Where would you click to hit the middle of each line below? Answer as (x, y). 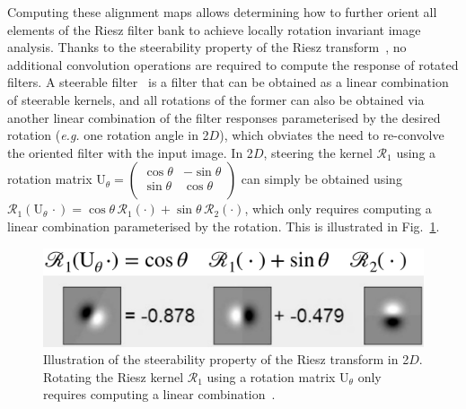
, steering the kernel (318, 152)
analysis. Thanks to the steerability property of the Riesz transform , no (207, 47)
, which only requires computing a (338, 209)
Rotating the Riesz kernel (114, 376)
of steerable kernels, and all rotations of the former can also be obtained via (216, 99)
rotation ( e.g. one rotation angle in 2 (108, 135)
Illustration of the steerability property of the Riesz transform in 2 (226, 359)
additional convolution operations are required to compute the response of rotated (233, 64)
